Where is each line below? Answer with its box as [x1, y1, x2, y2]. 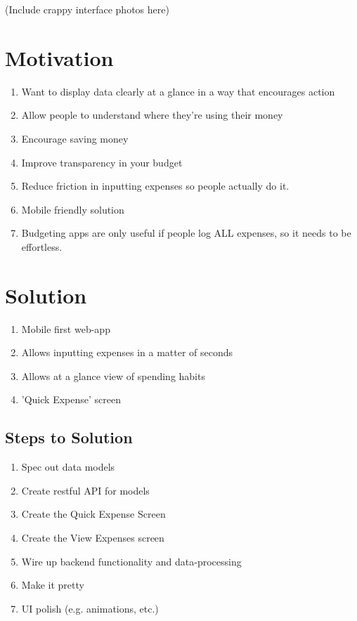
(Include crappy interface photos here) [5, 2, 169, 16]
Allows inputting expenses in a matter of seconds [21, 345, 233, 360]
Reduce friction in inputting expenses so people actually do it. [21, 178, 290, 193]
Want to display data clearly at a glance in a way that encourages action [21, 84, 335, 98]
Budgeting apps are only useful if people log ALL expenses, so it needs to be [21, 225, 351, 240]
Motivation [5, 43, 114, 72]
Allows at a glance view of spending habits [21, 368, 205, 383]
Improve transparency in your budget [21, 155, 183, 169]
